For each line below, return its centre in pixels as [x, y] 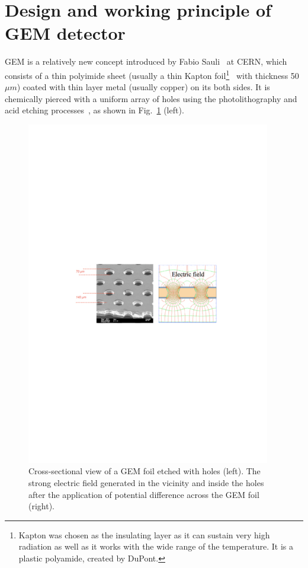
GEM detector [65, 33]
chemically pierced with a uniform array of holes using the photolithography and [151, 98]
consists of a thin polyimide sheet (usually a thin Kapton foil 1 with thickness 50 [152, 74]
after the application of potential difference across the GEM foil [144, 494]
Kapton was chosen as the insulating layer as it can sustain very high [144, 534]
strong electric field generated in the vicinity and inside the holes [146, 483]
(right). [42, 506]
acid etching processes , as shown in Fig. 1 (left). [94, 110]
